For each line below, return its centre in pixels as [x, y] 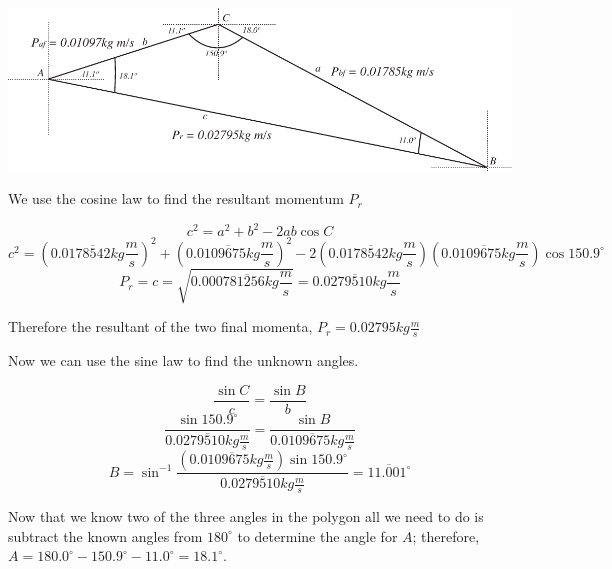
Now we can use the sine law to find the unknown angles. [183, 360]
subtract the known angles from [105, 535]
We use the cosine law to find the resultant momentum [176, 198]
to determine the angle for [317, 535]
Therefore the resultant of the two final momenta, [160, 326]
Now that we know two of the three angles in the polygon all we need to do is [246, 516]
